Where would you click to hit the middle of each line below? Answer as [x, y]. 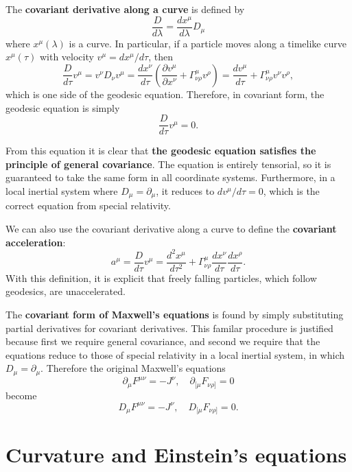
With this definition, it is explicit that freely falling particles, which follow [161, 278]
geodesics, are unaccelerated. [66, 291]
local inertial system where [62, 190]
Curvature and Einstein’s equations [176, 455]
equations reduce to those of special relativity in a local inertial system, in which [175, 354]
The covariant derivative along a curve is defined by [125, 9]
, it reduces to [185, 190]
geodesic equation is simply [63, 107]
